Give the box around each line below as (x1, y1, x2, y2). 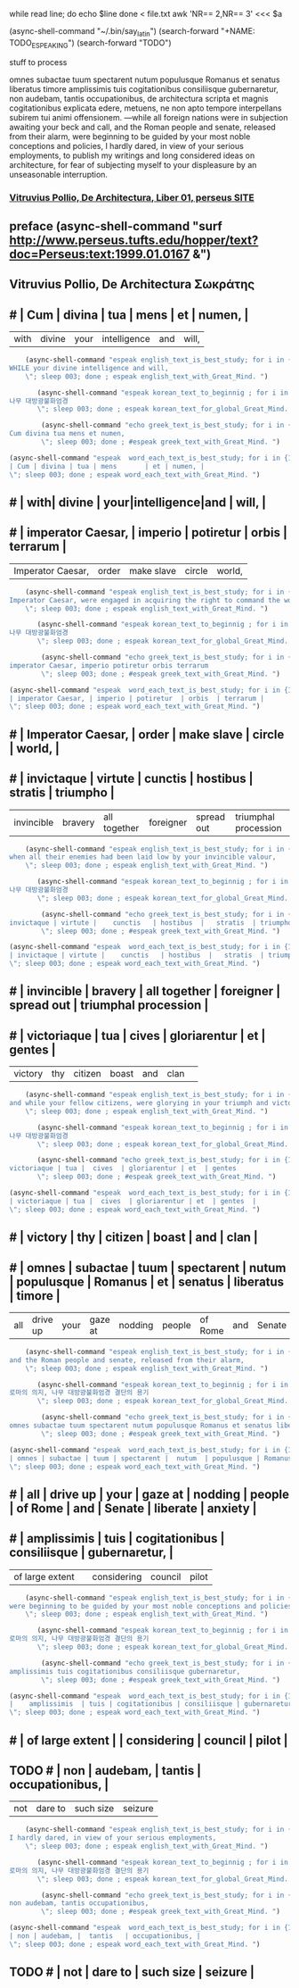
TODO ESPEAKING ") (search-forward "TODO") (9, 37, 172, 50)
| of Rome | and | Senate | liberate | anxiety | (9, 1501, 257, 1516)
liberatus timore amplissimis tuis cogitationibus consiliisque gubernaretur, (9, 83, 279, 94)
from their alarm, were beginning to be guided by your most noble (9, 130, 251, 142)
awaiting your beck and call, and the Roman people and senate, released (9, 121, 276, 132)
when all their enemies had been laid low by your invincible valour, (9, 853, 277, 861)
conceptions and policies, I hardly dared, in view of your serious (9, 140, 245, 151)
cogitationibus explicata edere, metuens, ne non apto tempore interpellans (9, 103, 282, 113)
